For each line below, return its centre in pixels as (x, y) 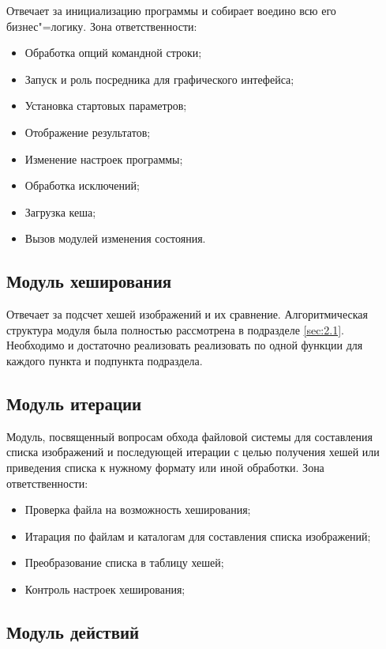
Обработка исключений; (82, 185)
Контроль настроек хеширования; (105, 589)
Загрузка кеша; (60, 211)
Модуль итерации (74, 403)
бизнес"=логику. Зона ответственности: (102, 26)
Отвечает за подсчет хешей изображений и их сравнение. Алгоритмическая (187, 314)
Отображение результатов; (88, 132)
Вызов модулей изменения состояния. (115, 238)
